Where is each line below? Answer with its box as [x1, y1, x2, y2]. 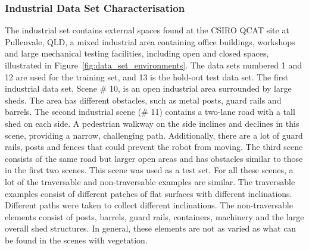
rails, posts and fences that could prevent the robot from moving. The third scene [5, 140, 303, 153]
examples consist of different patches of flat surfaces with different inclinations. [5, 187, 292, 199]
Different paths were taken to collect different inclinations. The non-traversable [5, 199, 293, 211]
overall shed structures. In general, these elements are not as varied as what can [5, 222, 296, 235]
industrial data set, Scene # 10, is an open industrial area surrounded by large [5, 82, 292, 95]
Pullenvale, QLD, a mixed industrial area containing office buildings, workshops [5, 35, 295, 48]
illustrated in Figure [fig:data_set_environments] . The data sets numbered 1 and [5, 59, 302, 71]
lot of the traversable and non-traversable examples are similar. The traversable [5, 175, 295, 187]
